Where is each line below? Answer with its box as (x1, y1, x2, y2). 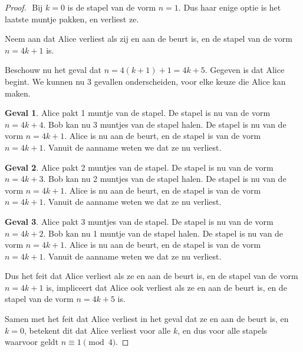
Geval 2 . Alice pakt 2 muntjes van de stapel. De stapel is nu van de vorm (5, 161, 274, 173)
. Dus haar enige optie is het (178, 1, 281, 13)
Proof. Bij (5, 1, 43, 13)
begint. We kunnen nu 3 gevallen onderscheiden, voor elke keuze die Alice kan (5, 75, 286, 87)
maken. (5, 87, 31, 99)
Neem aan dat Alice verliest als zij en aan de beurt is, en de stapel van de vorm (5, 32, 293, 45)
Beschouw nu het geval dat (5, 64, 101, 76)
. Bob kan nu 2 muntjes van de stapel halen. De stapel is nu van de (43, 172, 286, 185)
